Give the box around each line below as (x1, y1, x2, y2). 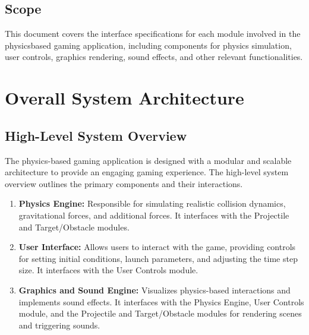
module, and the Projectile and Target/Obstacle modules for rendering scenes (18, 307, 302, 320)
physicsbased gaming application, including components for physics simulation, (5, 39, 292, 51)
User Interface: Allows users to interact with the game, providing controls (18, 241, 296, 253)
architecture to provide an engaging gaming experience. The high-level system (5, 166, 289, 178)
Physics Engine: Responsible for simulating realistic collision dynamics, (18, 197, 286, 210)
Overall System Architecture (5, 86, 244, 110)
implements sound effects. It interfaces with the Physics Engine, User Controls (18, 295, 304, 308)
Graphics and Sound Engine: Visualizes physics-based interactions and (18, 283, 291, 296)
